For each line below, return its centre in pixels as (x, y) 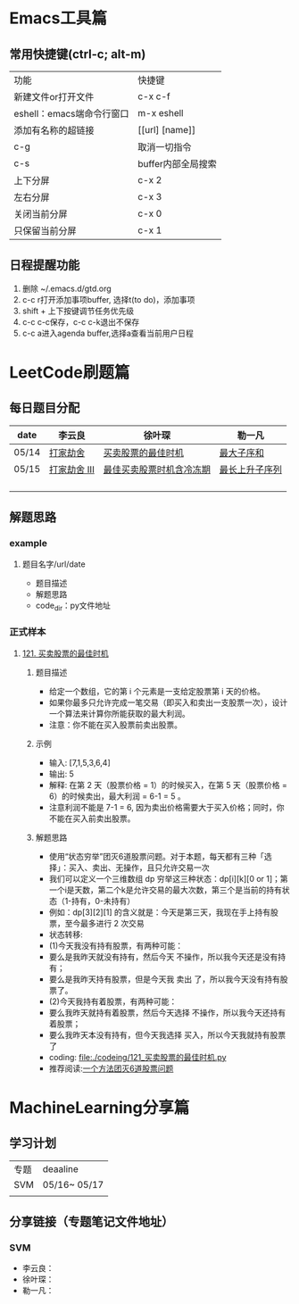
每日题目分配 (45, 408)
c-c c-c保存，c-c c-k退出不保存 (81, 321)
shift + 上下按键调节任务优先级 (78, 311)
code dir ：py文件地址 (73, 606)
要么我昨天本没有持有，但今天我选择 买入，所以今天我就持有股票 (167, 1034)
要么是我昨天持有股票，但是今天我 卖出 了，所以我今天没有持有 (165, 979)
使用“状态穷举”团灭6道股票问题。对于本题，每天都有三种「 (157, 856)
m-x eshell (161, 113)
